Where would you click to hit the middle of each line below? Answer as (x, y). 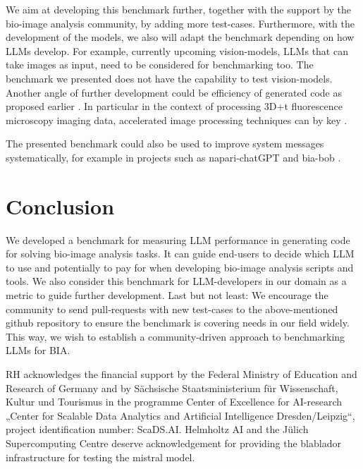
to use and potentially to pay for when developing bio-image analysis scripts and (180, 267)
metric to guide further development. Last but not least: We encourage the (167, 295)
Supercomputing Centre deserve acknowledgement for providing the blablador (173, 443)
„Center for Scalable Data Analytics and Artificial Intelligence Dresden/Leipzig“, (180, 415)
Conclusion (60, 206)
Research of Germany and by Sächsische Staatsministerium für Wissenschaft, (172, 388)
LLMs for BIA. (38, 350)
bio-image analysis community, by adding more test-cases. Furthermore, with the (180, 23)
